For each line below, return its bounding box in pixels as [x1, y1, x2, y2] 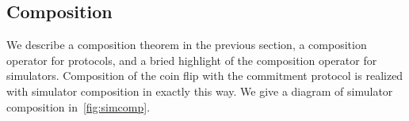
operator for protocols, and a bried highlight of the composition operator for [6, 51, 377, 68]
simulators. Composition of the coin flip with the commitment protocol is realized [6, 67, 403, 84]
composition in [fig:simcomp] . [6, 98, 151, 115]
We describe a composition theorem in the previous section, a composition [6, 36, 367, 53]
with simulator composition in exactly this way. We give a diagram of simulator [6, 82, 393, 99]
